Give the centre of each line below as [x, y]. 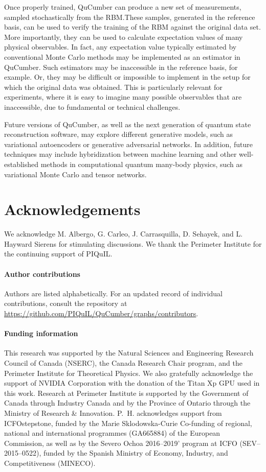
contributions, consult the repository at [66, 303]
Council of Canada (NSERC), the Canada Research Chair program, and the [123, 362]
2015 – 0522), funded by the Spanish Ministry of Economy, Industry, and [116, 453]
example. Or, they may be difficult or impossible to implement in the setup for [127, 77]
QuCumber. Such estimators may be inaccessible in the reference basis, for [121, 67]
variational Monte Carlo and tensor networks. [75, 174]
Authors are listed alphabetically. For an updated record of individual [113, 293]
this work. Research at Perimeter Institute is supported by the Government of [126, 393]
